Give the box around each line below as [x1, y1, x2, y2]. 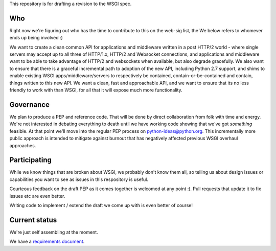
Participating [9, 156, 52, 165]
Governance [9, 100, 50, 109]
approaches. [9, 142, 36, 148]
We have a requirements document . [9, 238, 85, 245]
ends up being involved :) [9, 35, 63, 41]
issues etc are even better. [9, 193, 65, 199]
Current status [9, 215, 57, 224]
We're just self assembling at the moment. [9, 229, 98, 235]
